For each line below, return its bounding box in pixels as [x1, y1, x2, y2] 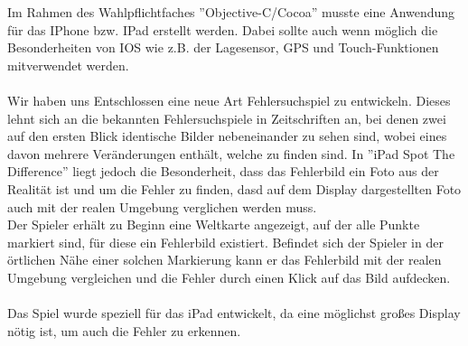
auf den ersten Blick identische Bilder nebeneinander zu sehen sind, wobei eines [7, 126, 447, 145]
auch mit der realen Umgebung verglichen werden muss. [7, 197, 317, 216]
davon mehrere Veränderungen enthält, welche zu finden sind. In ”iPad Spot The [7, 144, 455, 163]
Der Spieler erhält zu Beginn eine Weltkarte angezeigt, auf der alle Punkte [7, 215, 420, 234]
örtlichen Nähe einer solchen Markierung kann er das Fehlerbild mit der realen [7, 250, 442, 269]
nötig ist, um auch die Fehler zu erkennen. [7, 321, 241, 340]
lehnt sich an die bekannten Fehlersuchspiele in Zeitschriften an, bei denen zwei [7, 108, 446, 127]
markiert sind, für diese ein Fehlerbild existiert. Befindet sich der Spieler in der [7, 232, 444, 251]
